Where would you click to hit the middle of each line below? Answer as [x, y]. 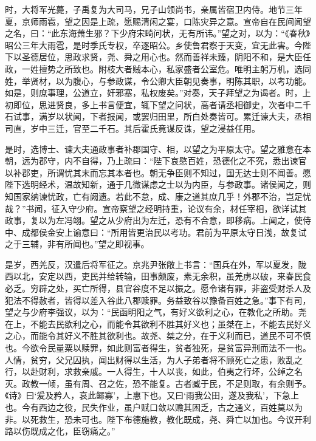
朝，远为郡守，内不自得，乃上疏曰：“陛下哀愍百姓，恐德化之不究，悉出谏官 [156, 161]
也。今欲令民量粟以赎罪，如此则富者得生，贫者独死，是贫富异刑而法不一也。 [158, 348]
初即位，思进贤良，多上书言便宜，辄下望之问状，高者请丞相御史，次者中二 [154, 104]
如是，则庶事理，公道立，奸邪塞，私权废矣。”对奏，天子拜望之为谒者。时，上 [158, 93]
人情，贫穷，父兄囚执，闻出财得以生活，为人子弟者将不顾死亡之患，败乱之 [154, 359]
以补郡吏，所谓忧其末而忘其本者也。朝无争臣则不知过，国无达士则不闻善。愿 [158, 172]
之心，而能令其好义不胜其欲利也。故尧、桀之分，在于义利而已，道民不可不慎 [158, 336]
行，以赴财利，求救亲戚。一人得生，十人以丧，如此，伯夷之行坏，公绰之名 [154, 371]
